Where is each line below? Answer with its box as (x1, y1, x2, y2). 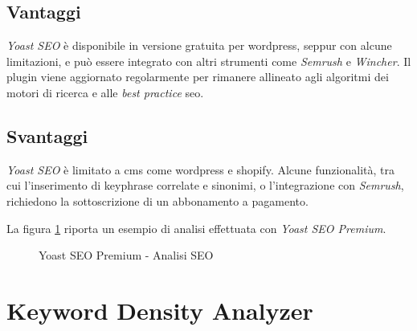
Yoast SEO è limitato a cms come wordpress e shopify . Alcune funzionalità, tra (6, 161, 395, 178)
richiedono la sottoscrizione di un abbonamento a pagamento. (6, 192, 309, 209)
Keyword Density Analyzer (6, 293, 313, 326)
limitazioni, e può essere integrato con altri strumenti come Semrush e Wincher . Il (6, 52, 411, 69)
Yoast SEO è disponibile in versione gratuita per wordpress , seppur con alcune (6, 37, 392, 54)
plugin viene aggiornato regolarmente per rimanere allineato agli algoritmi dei (6, 68, 389, 85)
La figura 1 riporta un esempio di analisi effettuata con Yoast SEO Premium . (6, 219, 386, 236)
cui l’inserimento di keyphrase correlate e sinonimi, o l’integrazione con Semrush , (6, 177, 404, 194)
